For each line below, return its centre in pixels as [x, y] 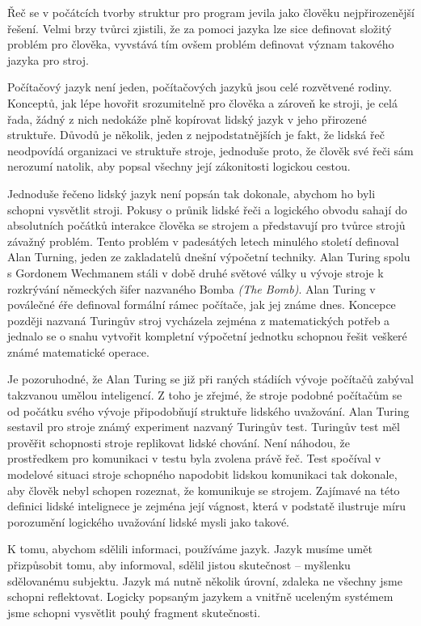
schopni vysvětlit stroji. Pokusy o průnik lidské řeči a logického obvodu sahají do [207, 209]
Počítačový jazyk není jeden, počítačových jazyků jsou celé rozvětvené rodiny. [200, 87]
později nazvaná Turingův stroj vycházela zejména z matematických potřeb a [199, 320]
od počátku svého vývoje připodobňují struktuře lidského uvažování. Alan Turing [208, 410]
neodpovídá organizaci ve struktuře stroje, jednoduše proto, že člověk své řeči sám [210, 150]
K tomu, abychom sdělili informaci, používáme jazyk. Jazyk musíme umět [190, 549]
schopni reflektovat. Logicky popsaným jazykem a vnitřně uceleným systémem [200, 596]
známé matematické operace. [78, 351]
